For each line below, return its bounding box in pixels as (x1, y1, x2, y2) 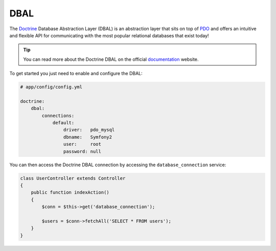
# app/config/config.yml (20, 84, 83, 90)
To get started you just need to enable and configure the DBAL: (9, 71, 143, 77)
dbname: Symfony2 (63, 134, 112, 140)
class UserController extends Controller (20, 175, 126, 181)
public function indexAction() (31, 190, 109, 195)
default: (52, 120, 75, 126)
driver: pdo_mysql (63, 127, 115, 133)
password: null (63, 148, 102, 154)
